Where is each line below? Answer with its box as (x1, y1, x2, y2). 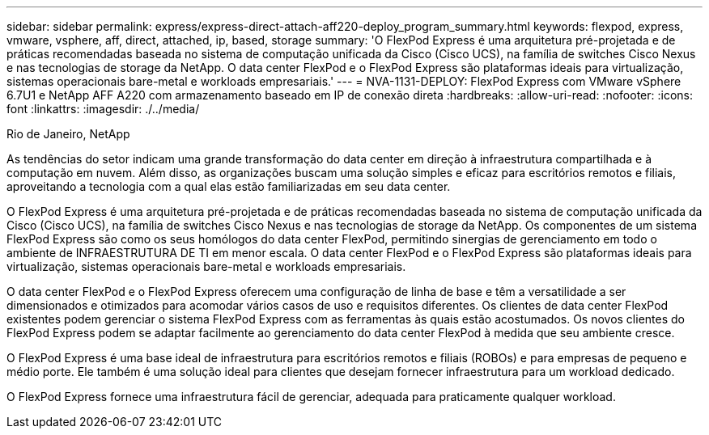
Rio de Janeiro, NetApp (6, 127, 130, 141)
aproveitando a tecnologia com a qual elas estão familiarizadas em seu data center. (6, 179, 451, 193)
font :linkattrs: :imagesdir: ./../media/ (6, 102, 200, 116)
